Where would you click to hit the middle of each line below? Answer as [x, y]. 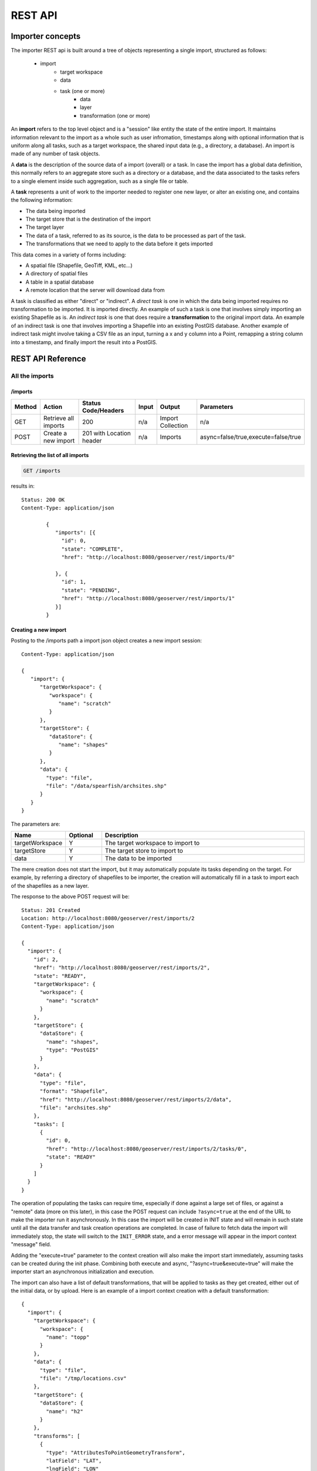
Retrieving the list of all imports [50, 455]
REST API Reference [48, 359]
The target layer [45, 227]
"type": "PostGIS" [72, 1050]
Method [26, 407]
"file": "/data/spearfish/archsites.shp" [107, 786]
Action [53, 407]
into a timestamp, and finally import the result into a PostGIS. [84, 342]
